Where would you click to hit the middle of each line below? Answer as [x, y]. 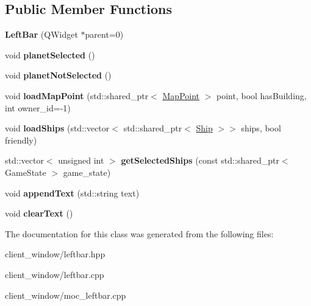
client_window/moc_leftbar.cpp [66, 295]
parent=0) [104, 34]
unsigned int [81, 160]
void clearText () [39, 213]
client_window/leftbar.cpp [55, 274]
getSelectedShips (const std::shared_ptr [200, 160]
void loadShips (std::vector [57, 128]
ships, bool [261, 128]
